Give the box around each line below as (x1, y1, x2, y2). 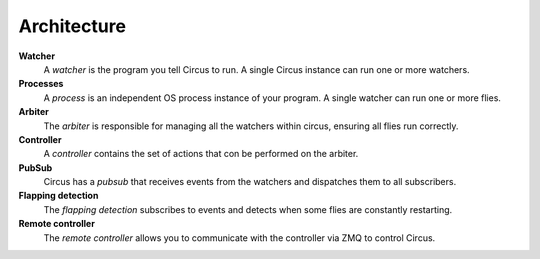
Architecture (18, 15, 127, 37)
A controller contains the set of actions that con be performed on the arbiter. (43, 148, 359, 160)
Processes (18, 78, 64, 90)
